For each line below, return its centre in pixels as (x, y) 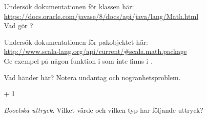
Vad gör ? (19, 25)
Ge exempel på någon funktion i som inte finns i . (78, 60)
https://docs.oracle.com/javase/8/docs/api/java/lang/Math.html (101, 16)
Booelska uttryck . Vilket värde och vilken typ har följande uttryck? (104, 110)
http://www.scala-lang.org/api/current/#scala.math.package (95, 51)
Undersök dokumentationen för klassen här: (69, 6)
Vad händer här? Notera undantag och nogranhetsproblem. (92, 77)
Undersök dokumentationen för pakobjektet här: (76, 42)
